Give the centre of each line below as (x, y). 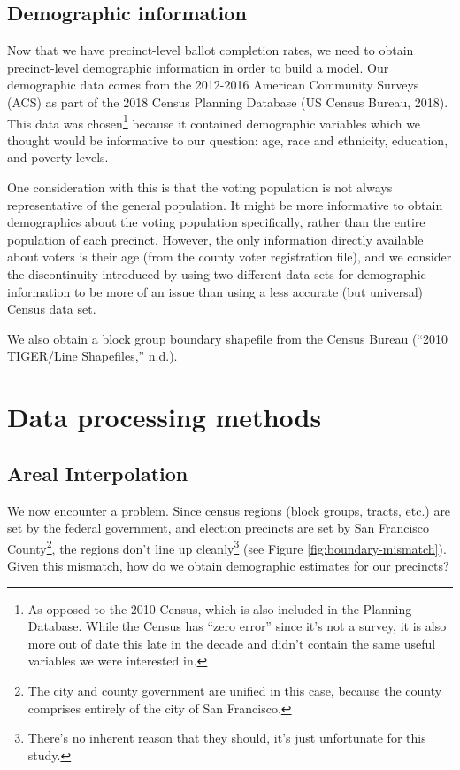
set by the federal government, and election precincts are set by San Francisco (218, 528)
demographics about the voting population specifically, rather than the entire (216, 222)
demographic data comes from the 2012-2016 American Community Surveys (213, 85)
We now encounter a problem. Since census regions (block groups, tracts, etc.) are (229, 510)
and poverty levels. (58, 157)
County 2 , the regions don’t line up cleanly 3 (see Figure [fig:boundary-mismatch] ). (227, 547)
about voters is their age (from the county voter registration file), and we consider (230, 257)
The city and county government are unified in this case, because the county (235, 690)
